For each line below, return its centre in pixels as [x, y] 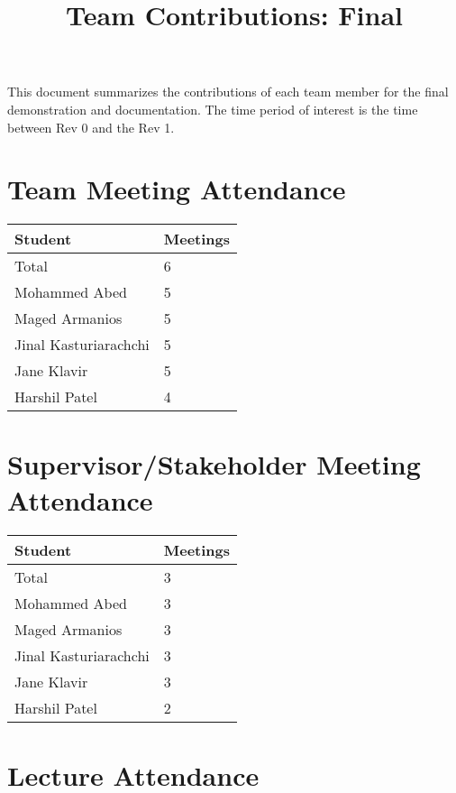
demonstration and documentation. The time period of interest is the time [213, 109]
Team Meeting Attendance [177, 189]
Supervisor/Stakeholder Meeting [214, 464]
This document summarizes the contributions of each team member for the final [228, 92]
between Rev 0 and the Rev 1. [91, 127]
